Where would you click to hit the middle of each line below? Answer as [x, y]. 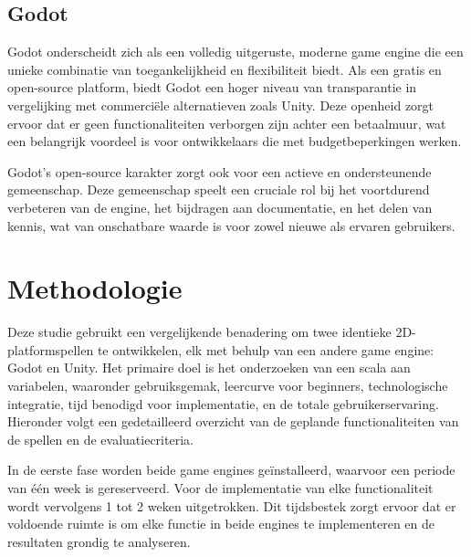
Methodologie [95, 288]
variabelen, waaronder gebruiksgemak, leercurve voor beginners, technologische [228, 386]
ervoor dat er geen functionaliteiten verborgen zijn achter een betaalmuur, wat [227, 123]
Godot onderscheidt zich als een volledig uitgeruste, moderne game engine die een [235, 52]
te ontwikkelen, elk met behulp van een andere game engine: [266, 349]
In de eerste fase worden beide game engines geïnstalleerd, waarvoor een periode [231, 470]
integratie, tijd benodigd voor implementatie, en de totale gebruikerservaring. [223, 403]
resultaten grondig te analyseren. [99, 541]
